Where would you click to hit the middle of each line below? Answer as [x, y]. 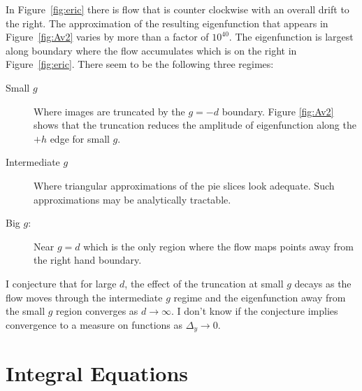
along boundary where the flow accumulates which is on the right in [151, 50]
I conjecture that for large [61, 283]
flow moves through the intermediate [84, 297]
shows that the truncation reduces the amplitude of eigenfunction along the [195, 125]
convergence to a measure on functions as [94, 324]
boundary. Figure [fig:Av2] [278, 111]
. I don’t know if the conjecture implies [255, 311]
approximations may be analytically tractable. [132, 199]
